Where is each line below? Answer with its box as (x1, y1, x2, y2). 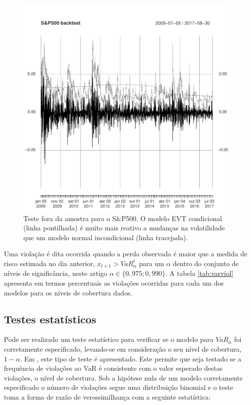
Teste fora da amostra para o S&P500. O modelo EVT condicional (23, 213, 222, 223)
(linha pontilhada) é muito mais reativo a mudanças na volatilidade (23, 223, 225, 233)
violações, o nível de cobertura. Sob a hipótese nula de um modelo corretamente (4, 372, 243, 382)
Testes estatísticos (4, 311, 97, 326)
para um (139, 258, 164, 268)
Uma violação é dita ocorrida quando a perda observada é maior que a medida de (4, 248, 248, 259)
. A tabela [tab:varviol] (165, 268, 233, 278)
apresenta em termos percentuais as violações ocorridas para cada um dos (4, 278, 224, 288)
